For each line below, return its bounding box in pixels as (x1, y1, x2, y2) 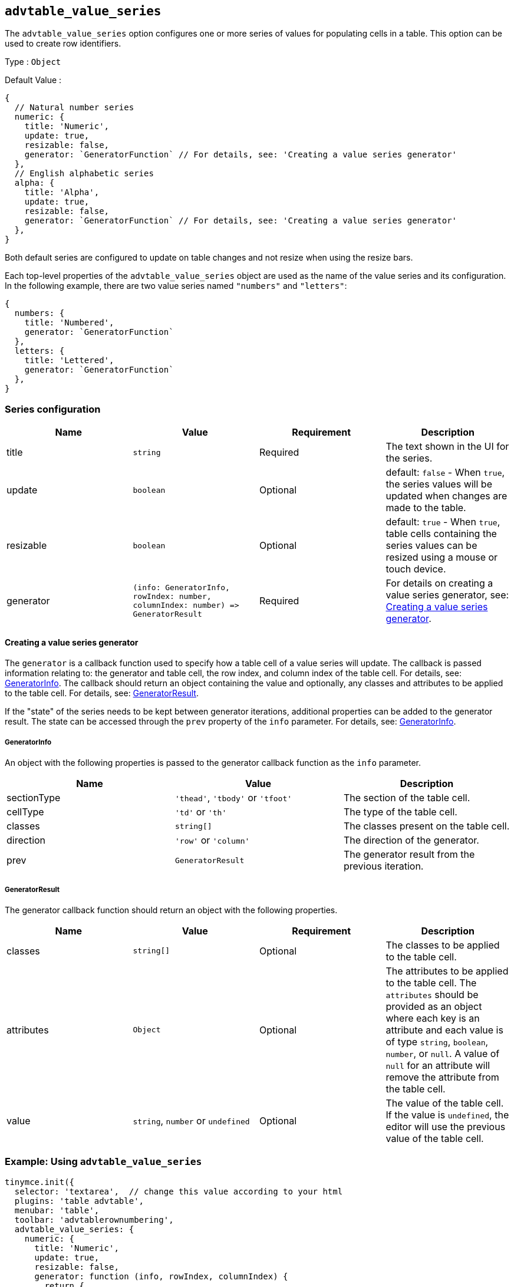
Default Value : (5, 75, 62, 85)
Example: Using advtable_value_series (5, 1156, 202, 1168)
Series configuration (5, 403, 101, 415)
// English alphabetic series (14, 169, 154, 179)
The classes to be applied (385, 939, 500, 951)
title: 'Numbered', (24, 318, 114, 328)
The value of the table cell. (385, 1097, 504, 1109)
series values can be (385, 539, 477, 552)
